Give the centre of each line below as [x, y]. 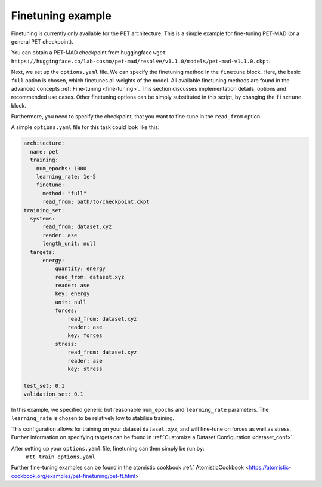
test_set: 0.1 [44, 386]
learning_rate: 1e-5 [66, 177]
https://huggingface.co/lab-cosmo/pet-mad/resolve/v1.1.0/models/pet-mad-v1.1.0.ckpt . [141, 61]
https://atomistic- [270, 468]
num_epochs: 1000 [61, 168]
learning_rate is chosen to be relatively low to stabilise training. [93, 418]
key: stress [85, 369]
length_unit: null [69, 244]
